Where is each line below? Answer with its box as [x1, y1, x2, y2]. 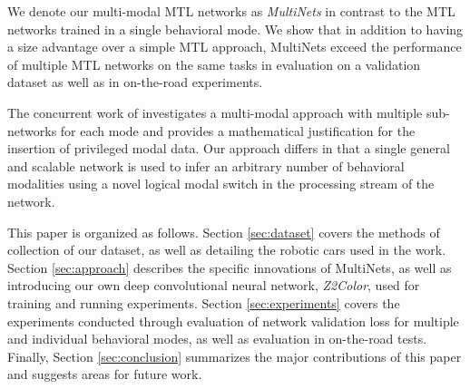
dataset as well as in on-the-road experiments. [7, 73, 263, 92]
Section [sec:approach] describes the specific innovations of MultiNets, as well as [7, 258, 452, 277]
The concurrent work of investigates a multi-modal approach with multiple [7, 102, 423, 122]
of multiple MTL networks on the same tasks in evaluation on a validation [7, 54, 421, 73]
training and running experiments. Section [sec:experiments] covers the [7, 293, 400, 312]
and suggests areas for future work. [7, 365, 202, 384]
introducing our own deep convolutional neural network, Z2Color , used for [7, 276, 420, 295]
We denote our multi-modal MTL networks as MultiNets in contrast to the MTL [7, 2, 455, 20]
